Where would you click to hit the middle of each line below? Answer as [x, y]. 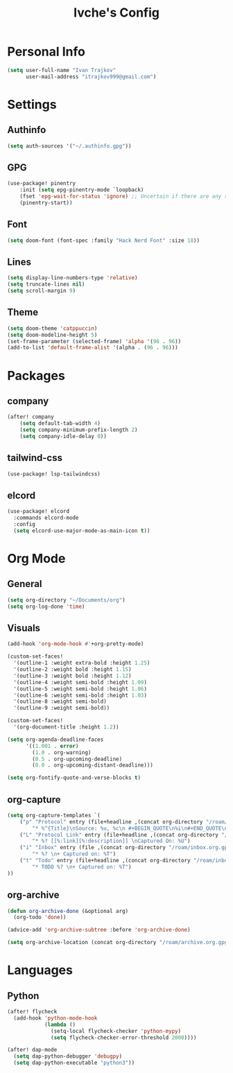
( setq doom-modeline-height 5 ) [52, 335]
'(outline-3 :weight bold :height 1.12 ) [72, 676]
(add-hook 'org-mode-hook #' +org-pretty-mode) [76, 644]
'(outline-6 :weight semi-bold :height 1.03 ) [80, 695]
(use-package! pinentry [42, 184]
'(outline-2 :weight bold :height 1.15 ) [72, 670]
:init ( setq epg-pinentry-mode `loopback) [82, 190]
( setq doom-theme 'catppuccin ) [52, 328]
